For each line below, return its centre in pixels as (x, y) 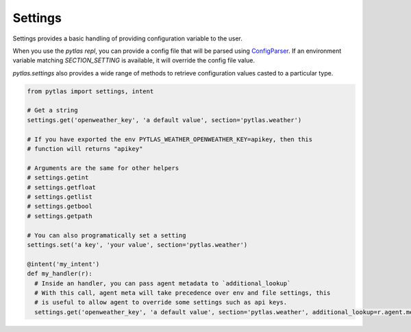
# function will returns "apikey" (85, 149)
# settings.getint (58, 178)
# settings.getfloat (61, 187)
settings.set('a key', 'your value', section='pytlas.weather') (137, 245)
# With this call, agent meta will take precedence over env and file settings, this (183, 293)
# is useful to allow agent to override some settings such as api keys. (161, 303)
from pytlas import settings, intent (90, 91)
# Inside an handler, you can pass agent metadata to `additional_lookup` (163, 283)
